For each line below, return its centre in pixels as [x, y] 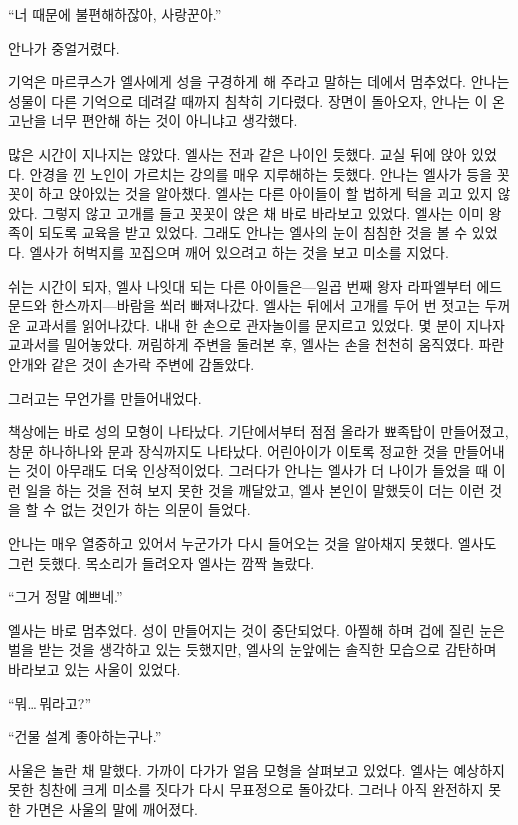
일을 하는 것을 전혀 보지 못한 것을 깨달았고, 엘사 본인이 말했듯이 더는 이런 [255, 489]
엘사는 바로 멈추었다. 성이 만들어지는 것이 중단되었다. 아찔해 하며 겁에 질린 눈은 [256, 629]
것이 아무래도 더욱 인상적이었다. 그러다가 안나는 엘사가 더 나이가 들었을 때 [257, 470]
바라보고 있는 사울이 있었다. [94, 669]
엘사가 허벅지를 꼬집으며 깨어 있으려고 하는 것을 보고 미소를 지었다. [239, 251]
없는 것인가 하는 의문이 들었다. [155, 509]
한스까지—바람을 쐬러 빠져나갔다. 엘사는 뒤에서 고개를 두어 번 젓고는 [266, 305]
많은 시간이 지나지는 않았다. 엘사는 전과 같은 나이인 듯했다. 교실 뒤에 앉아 [237, 153]
